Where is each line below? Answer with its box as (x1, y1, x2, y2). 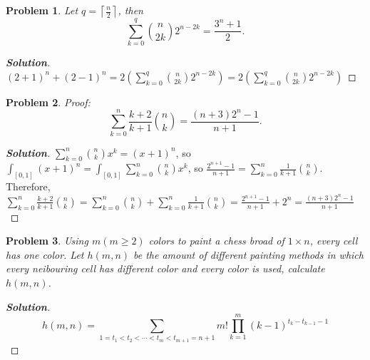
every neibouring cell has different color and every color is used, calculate (6, 261, 325, 276)
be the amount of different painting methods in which (133, 247, 364, 262)
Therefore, (6, 179, 51, 194)
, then (118, 3, 143, 17)
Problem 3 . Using (6, 233, 88, 248)
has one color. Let (6, 247, 84, 262)
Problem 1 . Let (6, 3, 78, 17)
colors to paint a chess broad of (148, 233, 284, 248)
